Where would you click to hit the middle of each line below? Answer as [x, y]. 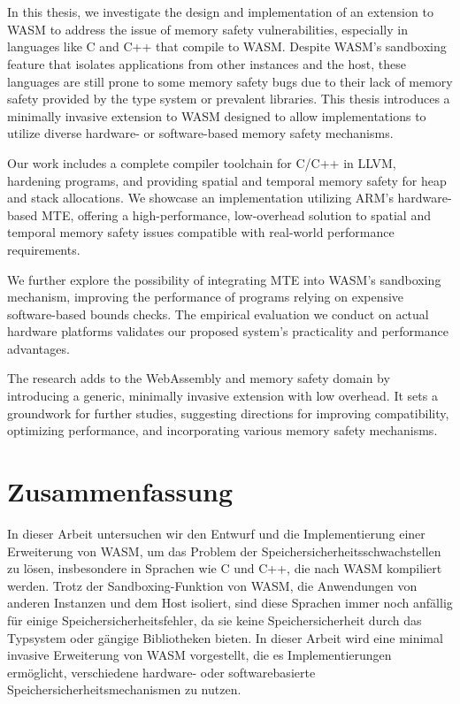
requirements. [44, 249]
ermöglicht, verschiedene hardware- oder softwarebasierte [161, 672]
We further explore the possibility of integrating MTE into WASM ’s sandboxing [224, 279]
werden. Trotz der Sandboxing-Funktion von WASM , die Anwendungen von [212, 585]
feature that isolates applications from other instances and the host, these [207, 63]
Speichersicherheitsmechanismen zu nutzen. [124, 689]
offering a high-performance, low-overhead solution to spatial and [254, 214]
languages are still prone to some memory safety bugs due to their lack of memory [230, 81]
